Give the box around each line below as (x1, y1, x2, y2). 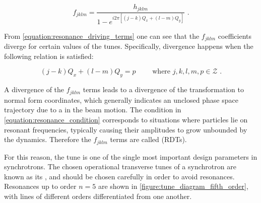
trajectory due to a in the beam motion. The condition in (4, 104, 181, 115)
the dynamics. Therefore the (4, 134, 91, 145)
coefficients (218, 30, 251, 41)
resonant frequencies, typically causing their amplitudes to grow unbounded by (4, 124, 247, 134)
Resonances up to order (4, 181, 77, 191)
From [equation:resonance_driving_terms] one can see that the (4, 30, 200, 41)
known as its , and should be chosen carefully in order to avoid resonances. (4, 171, 235, 181)
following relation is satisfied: (4, 50, 94, 61)
